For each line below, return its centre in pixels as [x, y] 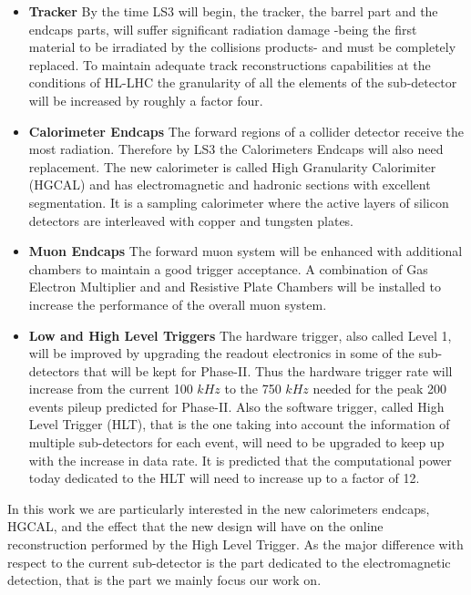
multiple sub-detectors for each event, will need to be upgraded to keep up [236, 442]
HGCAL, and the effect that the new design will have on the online [195, 526]
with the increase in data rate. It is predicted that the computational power [240, 460]
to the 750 [253, 389]
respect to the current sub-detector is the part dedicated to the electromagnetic [229, 562]
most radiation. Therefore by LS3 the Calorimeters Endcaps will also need [236, 149]
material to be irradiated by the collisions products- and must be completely [242, 47]
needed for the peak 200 [380, 389]
